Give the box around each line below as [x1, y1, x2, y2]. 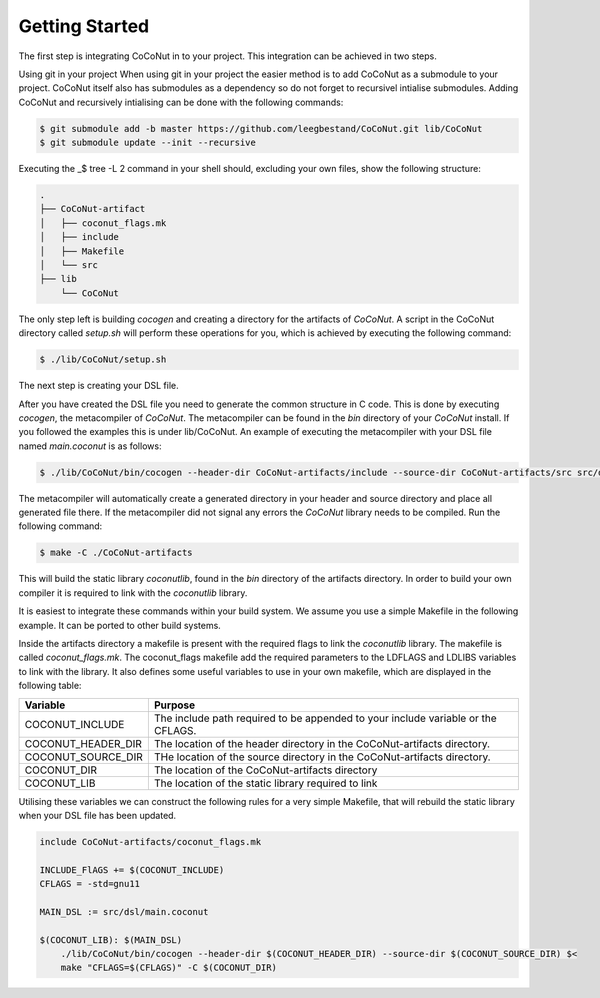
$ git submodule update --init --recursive [39, 137, 257, 149]
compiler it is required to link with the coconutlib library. [18, 586, 248, 599]
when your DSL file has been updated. [18, 809, 177, 821]
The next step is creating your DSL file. [18, 380, 179, 392]
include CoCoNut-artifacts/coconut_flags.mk [39, 836, 262, 847]
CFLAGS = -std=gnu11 [39, 878, 140, 890]
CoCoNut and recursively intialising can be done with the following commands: [18, 96, 344, 108]
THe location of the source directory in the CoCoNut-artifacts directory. [153, 750, 491, 764]
